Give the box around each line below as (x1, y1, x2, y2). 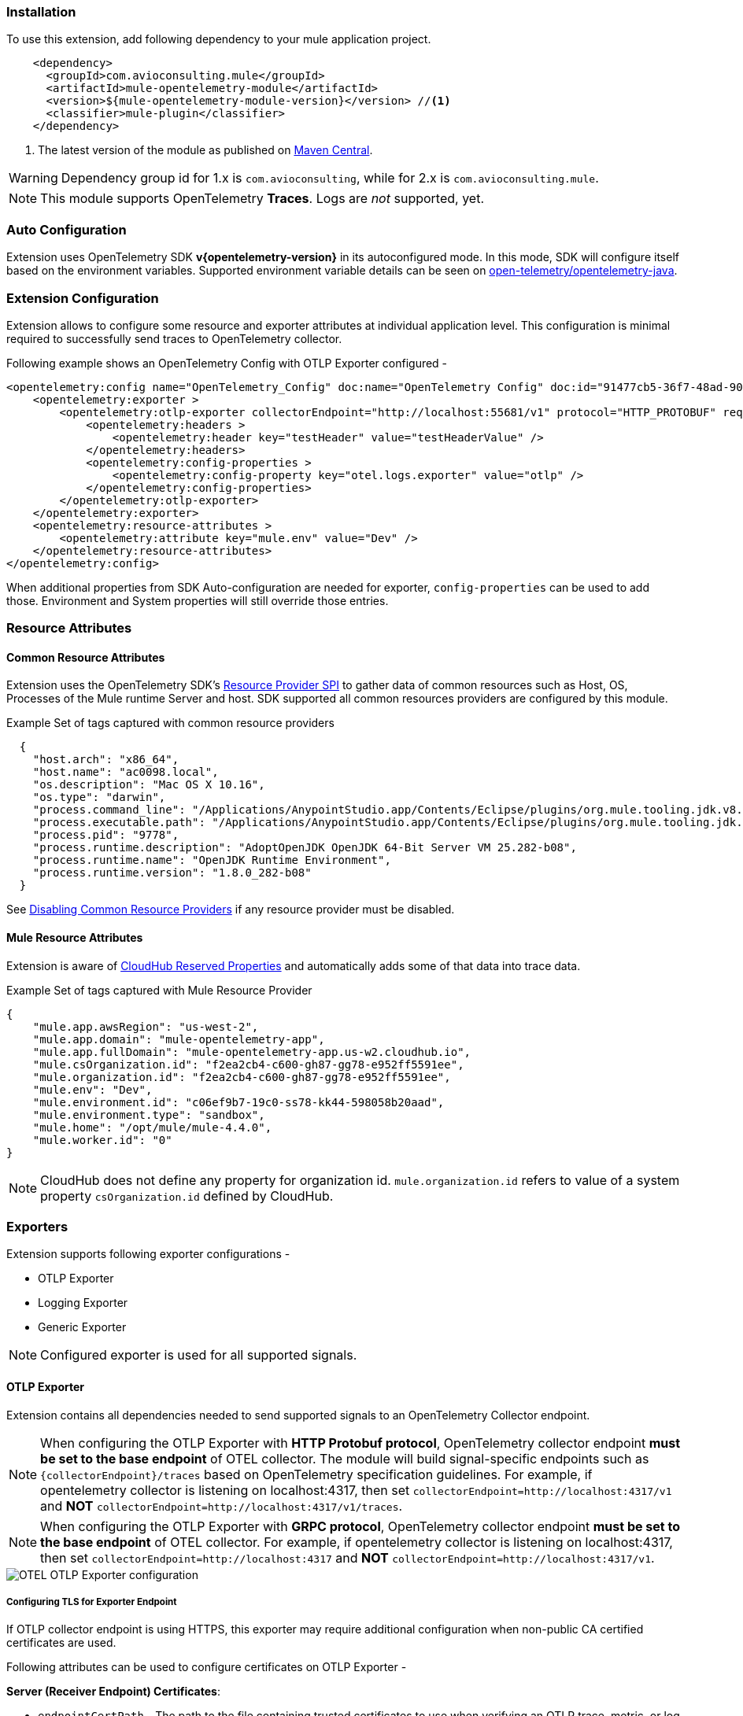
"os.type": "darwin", (32, 791, 166, 804)
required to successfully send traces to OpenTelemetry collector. (6, 331, 342, 345)
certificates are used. (6, 1636, 116, 1650)
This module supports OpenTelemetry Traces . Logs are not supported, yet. (40, 190, 484, 207)
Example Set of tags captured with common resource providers (6, 716, 335, 730)
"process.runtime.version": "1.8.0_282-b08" (32, 866, 312, 880)
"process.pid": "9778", (32, 828, 179, 842)
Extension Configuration (6, 290, 159, 306)
